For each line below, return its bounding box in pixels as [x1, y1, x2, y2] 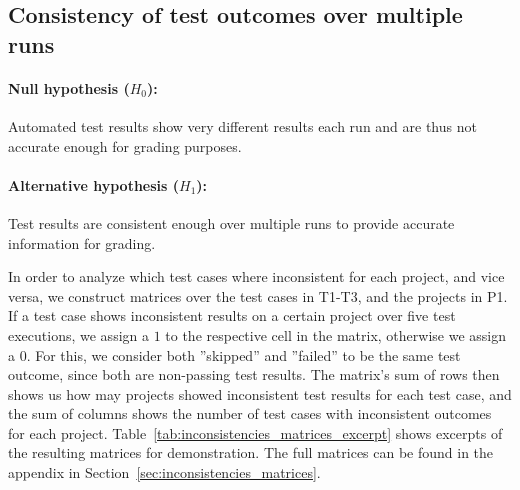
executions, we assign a [8, 324, 149, 345]
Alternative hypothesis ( [8, 174, 180, 195]
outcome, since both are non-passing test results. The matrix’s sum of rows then [8, 364, 500, 385]
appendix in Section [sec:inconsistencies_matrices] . [8, 462, 321, 483]
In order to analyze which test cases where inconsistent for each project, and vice [8, 266, 505, 287]
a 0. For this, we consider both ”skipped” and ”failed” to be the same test [8, 344, 461, 365]
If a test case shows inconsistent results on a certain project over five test [8, 305, 456, 326]
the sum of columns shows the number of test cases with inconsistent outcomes [8, 403, 492, 424]
